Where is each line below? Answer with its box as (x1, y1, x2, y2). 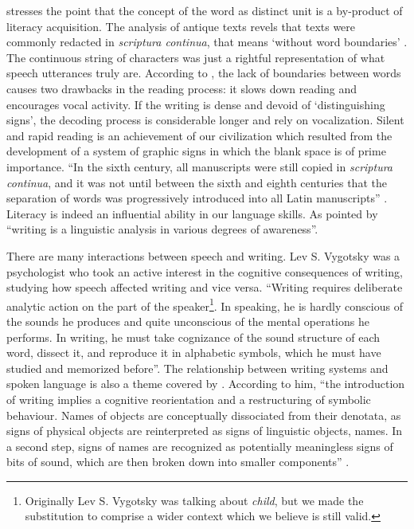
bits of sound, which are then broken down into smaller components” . (6, 453, 350, 470)
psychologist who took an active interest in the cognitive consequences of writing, (6, 263, 403, 280)
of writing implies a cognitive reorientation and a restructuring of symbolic (6, 390, 371, 407)
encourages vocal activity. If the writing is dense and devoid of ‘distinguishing (6, 96, 385, 112)
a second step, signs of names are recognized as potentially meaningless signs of (6, 437, 393, 454)
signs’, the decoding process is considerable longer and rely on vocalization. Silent (6, 112, 404, 128)
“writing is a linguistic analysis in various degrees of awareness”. (6, 221, 318, 237)
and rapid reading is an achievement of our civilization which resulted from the (6, 127, 393, 143)
